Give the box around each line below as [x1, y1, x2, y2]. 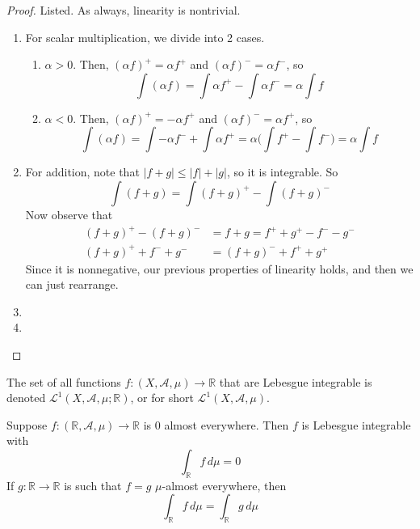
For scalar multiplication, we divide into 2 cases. [25, 28, 265, 45]
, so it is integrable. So [226, 163, 338, 180]
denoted [6, 389, 46, 406]
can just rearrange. [25, 276, 119, 293]
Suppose [6, 416, 48, 433]
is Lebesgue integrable [301, 416, 411, 433]
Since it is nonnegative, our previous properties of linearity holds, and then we [25, 260, 414, 277]
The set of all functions [6, 373, 121, 390]
